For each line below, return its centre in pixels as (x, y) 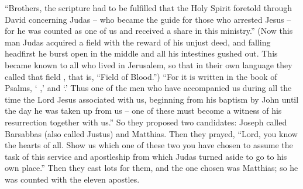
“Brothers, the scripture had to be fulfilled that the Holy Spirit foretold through (149, 8)
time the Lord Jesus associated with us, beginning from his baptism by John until (152, 99)
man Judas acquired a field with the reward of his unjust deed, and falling (138, 42)
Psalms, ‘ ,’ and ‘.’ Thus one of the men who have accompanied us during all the (148, 88)
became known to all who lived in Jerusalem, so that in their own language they (149, 64)
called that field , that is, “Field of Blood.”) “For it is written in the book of (141, 76)
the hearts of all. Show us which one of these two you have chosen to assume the (149, 145)
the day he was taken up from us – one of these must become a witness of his (143, 111)
